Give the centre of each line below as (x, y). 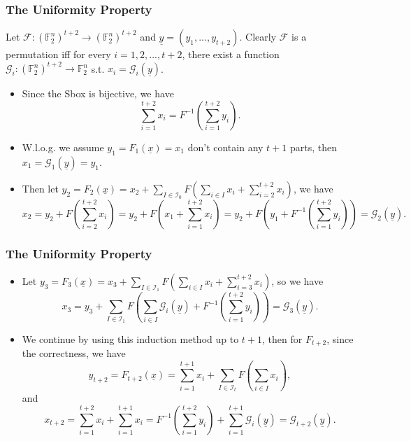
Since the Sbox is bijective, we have (98, 93)
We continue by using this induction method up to (130, 339)
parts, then (313, 147)
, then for (282, 339)
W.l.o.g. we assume (63, 147)
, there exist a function (231, 54)
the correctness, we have (74, 353)
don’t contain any (225, 147)
